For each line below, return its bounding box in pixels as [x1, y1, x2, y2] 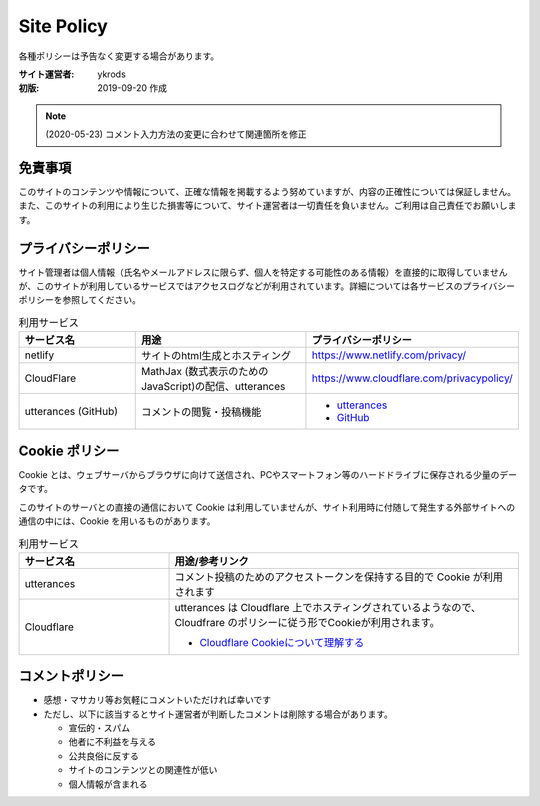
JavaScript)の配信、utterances [140, 380, 286, 394]
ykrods [97, 68, 127, 80]
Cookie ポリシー [18, 442, 120, 459]
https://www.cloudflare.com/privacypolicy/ [311, 371, 514, 385]
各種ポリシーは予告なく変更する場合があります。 [18, 50, 220, 62]
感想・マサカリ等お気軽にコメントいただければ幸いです [43, 694, 272, 706]
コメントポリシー [18, 668, 124, 685]
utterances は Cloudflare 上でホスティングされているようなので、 [174, 600, 482, 614]
